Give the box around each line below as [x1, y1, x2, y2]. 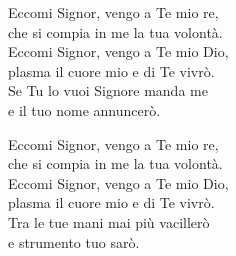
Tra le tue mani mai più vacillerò [8, 211, 210, 232]
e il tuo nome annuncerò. [8, 99, 161, 120]
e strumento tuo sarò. [8, 231, 140, 252]
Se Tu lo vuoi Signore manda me [8, 80, 208, 101]
